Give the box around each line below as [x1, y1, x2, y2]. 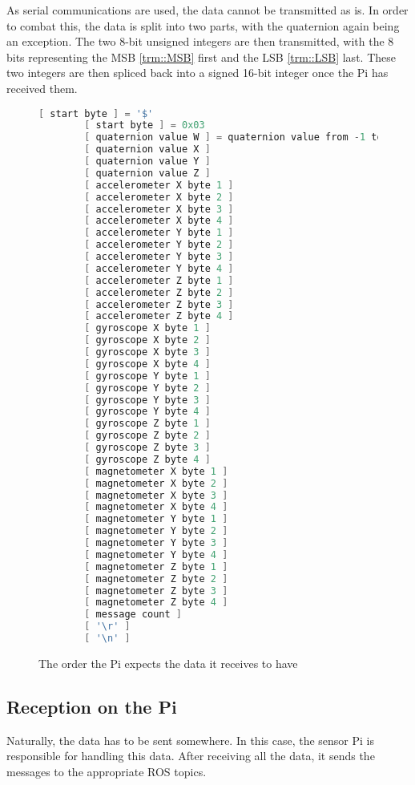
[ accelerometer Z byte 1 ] [84, 274, 234, 286]
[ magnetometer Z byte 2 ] [84, 573, 228, 585]
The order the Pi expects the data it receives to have [38, 654, 298, 671]
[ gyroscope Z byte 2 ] [84, 430, 211, 442]
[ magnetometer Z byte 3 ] [84, 585, 228, 597]
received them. [6, 79, 78, 96]
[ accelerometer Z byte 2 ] [84, 286, 234, 298]
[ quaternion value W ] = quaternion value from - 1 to [84, 132, 383, 144]
